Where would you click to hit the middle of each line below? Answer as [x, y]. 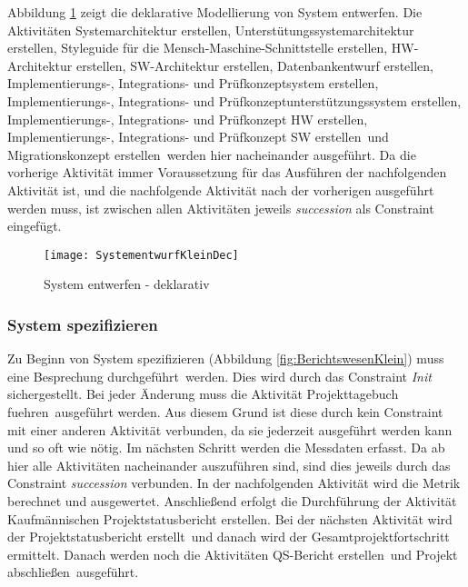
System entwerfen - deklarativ [127, 284]
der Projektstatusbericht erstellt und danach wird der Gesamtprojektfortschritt [229, 537]
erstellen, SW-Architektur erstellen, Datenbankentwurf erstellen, [254, 65]
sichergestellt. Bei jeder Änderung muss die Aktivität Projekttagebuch [203, 394]
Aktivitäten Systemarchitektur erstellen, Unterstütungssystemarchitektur [211, 30]
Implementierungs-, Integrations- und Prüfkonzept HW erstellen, [188, 119]
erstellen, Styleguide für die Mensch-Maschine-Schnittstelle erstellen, [198, 48]
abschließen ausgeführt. [73, 572]
